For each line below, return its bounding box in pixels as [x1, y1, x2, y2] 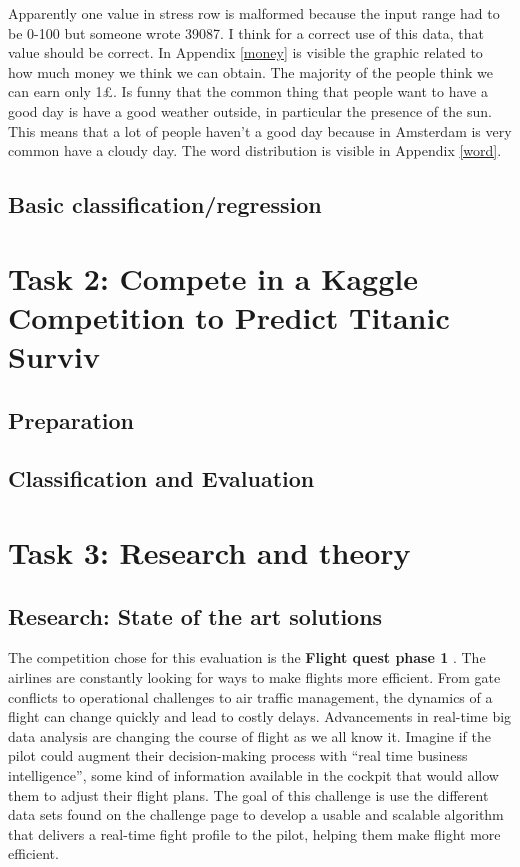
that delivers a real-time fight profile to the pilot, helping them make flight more [8, 823, 501, 844]
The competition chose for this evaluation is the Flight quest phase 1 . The [8, 647, 486, 668]
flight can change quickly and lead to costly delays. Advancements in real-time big [8, 706, 512, 727]
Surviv [8, 336, 100, 377]
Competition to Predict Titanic [8, 296, 450, 337]
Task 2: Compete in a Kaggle [8, 257, 418, 298]
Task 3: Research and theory [8, 532, 411, 573]
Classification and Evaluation [8, 463, 315, 494]
